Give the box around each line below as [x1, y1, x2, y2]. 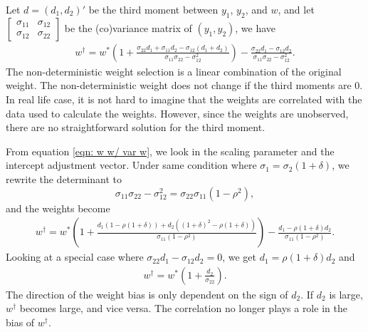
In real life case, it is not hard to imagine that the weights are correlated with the [6, 92, 362, 107]
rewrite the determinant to [6, 171, 122, 186]
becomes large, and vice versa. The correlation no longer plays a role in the [19, 301, 347, 316]
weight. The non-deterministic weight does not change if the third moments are [6, 78, 352, 93]
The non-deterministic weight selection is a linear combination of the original [6, 63, 342, 78]
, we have [235, 20, 276, 35]
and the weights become [6, 200, 110, 215]
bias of [6, 315, 35, 330]
